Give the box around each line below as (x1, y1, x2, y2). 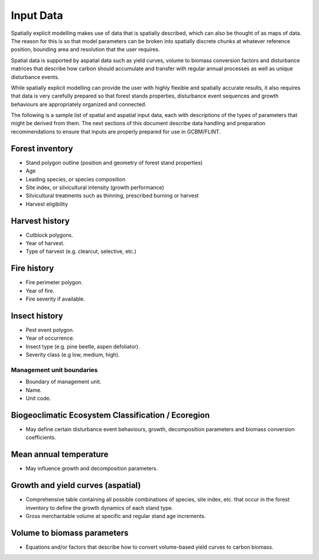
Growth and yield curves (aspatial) (11, 480, 141, 490)
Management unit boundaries (11, 366, 98, 374)
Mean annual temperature (11, 450, 109, 460)
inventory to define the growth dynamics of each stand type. (25, 504, 174, 511)
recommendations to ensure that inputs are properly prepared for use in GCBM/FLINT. (11, 128, 221, 135)
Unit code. (25, 395, 51, 402)
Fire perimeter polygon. (25, 279, 83, 286)
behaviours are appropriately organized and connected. (11, 100, 147, 108)
